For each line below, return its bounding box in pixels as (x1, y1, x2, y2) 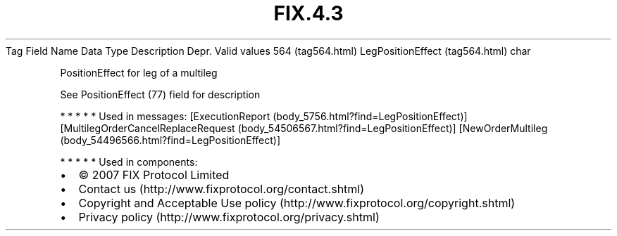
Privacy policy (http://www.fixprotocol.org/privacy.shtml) (78, 209, 380, 224)
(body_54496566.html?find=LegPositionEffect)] (60, 133, 281, 146)
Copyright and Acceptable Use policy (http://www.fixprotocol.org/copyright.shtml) (78, 195, 516, 210)
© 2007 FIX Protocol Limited (78, 167, 230, 182)
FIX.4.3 (273, 1, 344, 25)
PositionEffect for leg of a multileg (60, 66, 218, 79)
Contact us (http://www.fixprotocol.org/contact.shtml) (78, 181, 365, 196)
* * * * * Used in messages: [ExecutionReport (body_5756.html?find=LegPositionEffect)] (60, 110, 468, 122)
